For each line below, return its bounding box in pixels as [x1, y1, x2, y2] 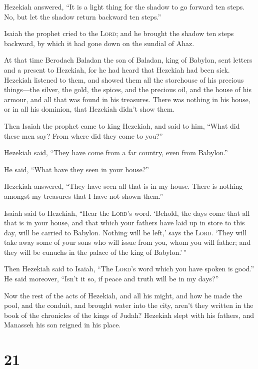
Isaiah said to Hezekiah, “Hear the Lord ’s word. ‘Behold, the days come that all [4, 207, 250, 218]
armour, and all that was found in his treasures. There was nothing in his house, [4, 94, 250, 104]
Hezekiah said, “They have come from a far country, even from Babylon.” [4, 147, 228, 158]
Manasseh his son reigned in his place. [4, 319, 121, 330]
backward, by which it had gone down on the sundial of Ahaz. [4, 38, 194, 48]
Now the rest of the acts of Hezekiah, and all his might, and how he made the [4, 290, 242, 300]
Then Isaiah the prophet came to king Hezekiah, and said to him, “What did [4, 120, 240, 131]
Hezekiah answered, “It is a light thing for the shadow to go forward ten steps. [4, 2, 245, 12]
